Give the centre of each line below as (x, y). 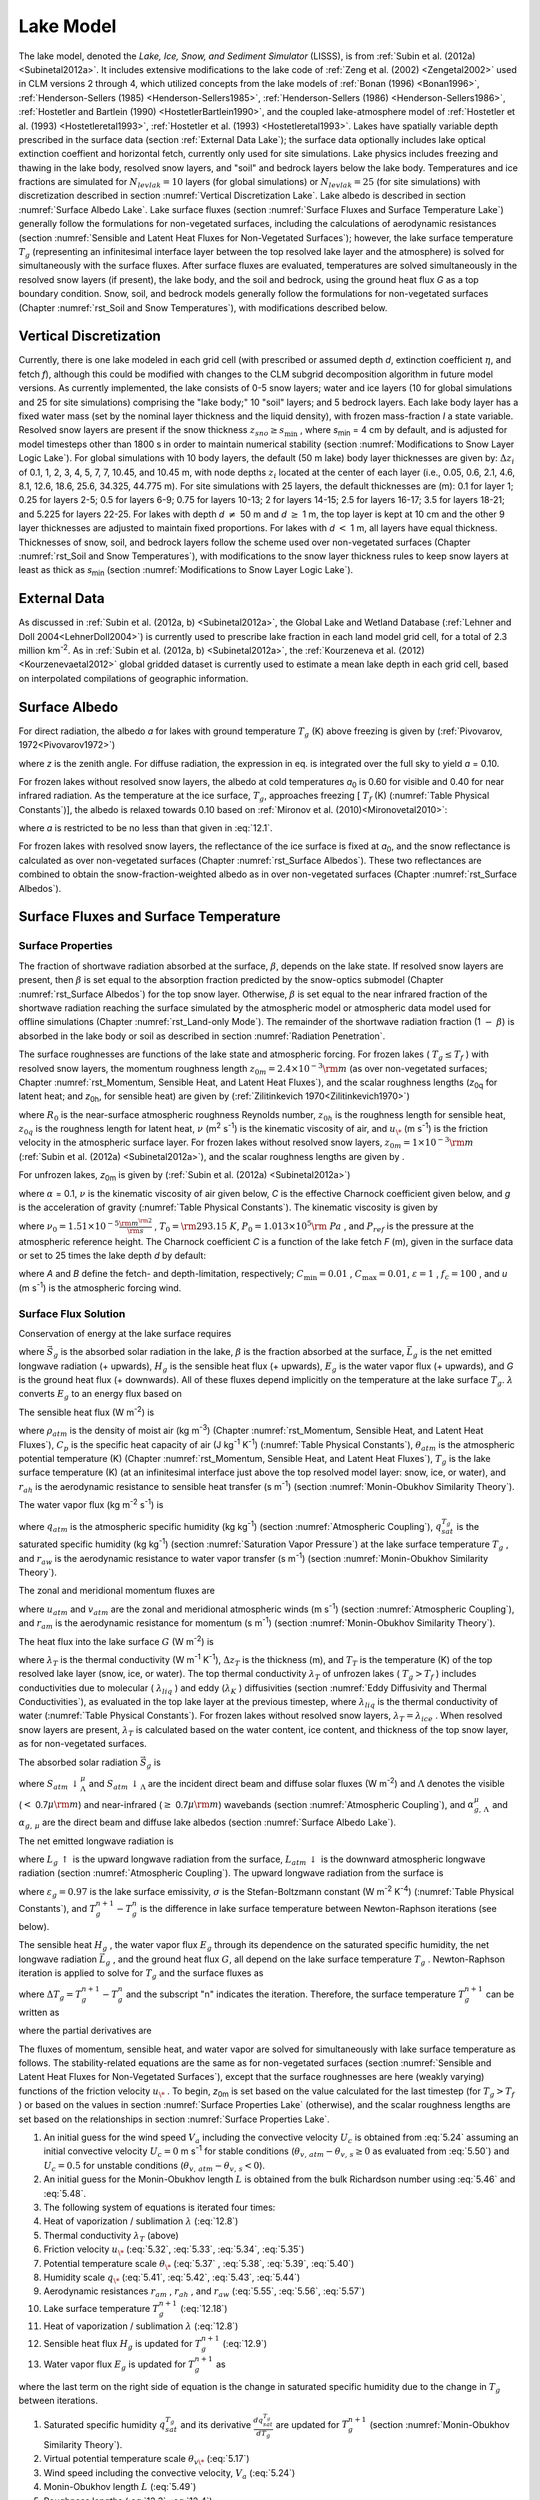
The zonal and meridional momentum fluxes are (116, 1591)
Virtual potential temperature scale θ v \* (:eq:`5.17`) (146, 2460)
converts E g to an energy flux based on (100, 1395)
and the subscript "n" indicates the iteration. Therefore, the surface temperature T (295, 1994)
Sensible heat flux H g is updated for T (122, 2344)
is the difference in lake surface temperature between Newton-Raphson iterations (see (318, 1908)
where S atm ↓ (48, 1784)
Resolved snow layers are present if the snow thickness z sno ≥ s (151, 431)
